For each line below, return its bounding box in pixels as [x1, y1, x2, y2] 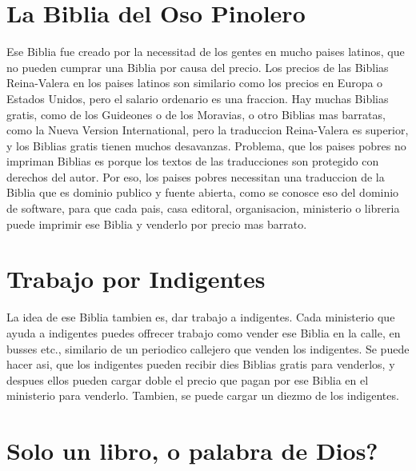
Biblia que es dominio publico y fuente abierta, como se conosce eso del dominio [6, 184, 399, 201]
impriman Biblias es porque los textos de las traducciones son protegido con [6, 153, 379, 170]
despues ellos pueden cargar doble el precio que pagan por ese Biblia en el [6, 371, 369, 388]
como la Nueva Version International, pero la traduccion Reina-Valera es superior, [6, 122, 409, 138]
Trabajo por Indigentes [6, 262, 266, 295]
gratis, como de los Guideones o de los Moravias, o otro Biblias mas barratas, [6, 106, 386, 122]
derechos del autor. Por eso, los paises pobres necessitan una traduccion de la [6, 168, 385, 185]
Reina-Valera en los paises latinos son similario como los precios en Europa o [6, 74, 383, 91]
